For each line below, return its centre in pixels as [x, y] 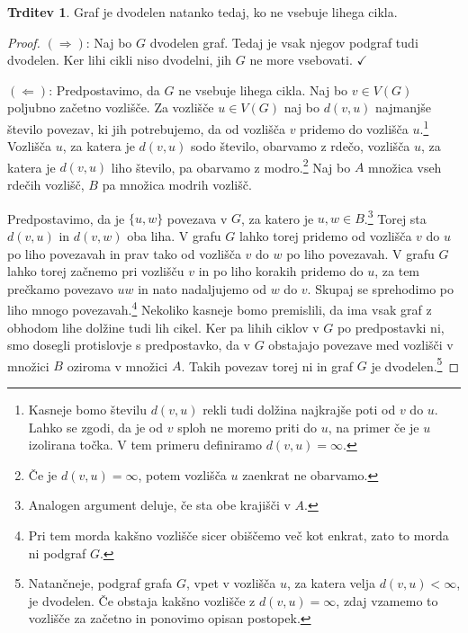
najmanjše [404, 107]
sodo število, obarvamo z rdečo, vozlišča [301, 146]
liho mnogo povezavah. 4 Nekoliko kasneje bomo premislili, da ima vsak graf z [220, 308]
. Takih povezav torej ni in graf [267, 366]
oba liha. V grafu [174, 235]
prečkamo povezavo [60, 288]
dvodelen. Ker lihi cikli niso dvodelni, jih [120, 60]
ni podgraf [57, 553]
